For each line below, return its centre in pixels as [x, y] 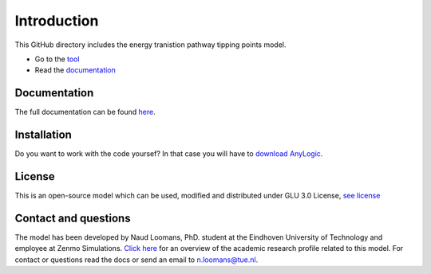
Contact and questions [73, 218]
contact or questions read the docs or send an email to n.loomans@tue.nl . [136, 260]
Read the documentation [75, 70]
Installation [43, 135]
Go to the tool [57, 59]
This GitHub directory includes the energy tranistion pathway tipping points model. [150, 45]
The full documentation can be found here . [85, 112]
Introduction [57, 21]
